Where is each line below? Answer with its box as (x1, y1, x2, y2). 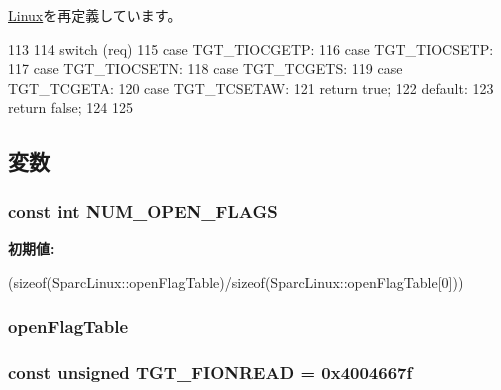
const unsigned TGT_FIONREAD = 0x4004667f (8, 359, 413, 384)
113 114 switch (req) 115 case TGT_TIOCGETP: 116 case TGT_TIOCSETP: (8, 38, 494, 59)
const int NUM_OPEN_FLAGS (8, 198, 278, 223)
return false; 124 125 (8, 97, 133, 118)
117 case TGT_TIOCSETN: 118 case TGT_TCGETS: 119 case (8, 58, 403, 79)
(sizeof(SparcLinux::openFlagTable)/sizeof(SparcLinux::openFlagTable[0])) (8, 271, 464, 292)
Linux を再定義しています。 (8, 5, 182, 25)
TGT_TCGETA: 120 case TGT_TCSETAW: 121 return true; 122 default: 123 (8, 77, 494, 98)
